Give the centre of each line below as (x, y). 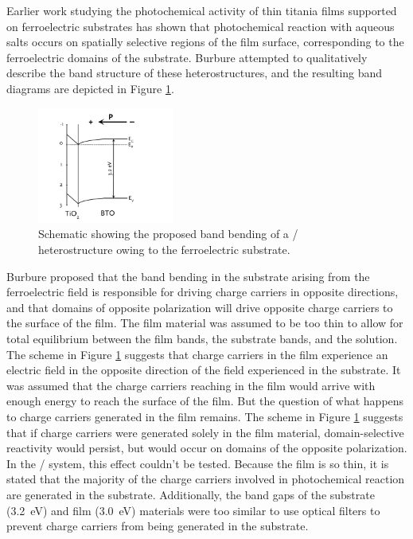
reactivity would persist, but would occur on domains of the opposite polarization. (207, 448)
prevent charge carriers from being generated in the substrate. (158, 526)
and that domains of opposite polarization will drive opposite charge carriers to (200, 307)
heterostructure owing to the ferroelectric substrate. (164, 249)
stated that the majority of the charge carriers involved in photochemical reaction (206, 479)
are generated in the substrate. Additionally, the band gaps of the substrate (191, 494)
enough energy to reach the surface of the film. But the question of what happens (205, 401)
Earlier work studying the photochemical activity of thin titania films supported (202, 10)
